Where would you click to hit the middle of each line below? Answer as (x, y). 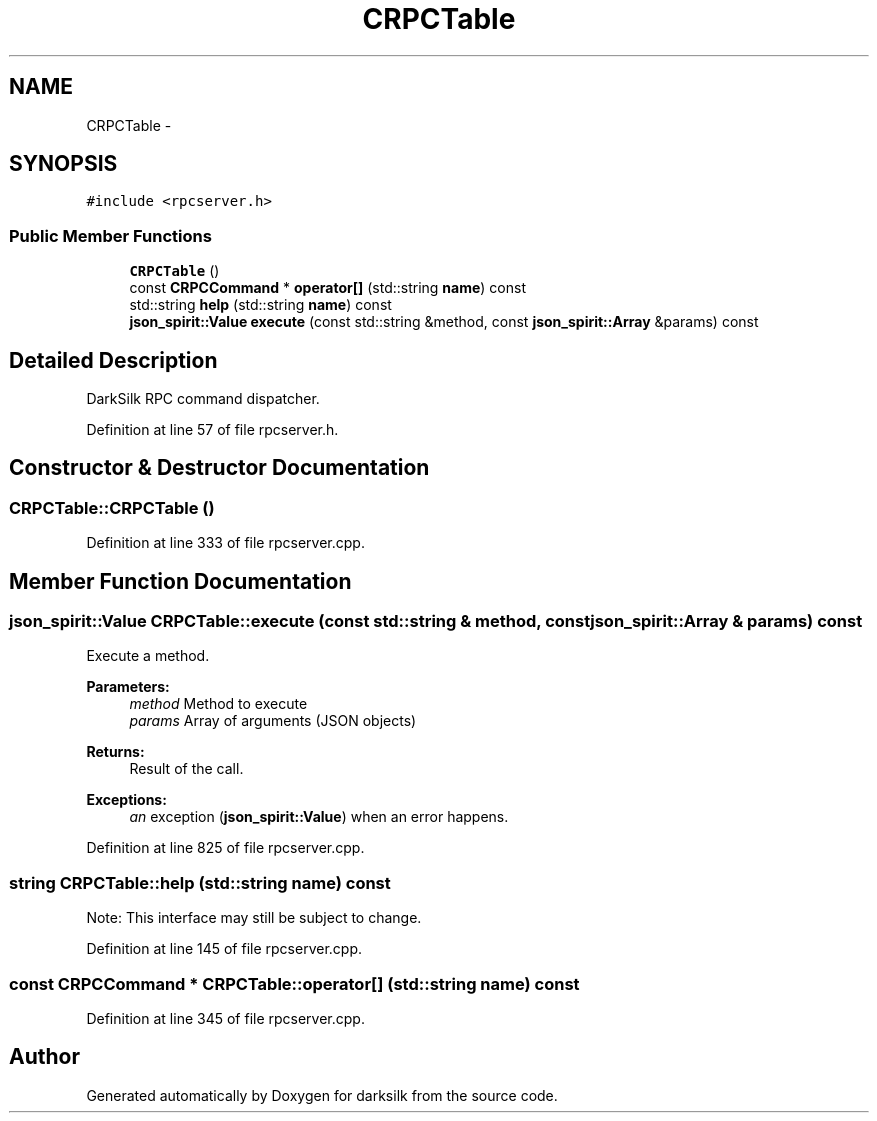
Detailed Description (113, 360)
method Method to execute (218, 704)
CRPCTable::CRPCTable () (112, 507)
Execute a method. (148, 656)
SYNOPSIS (63, 164)
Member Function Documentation (180, 581)
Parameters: (128, 687)
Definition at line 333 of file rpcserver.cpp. (225, 543)
